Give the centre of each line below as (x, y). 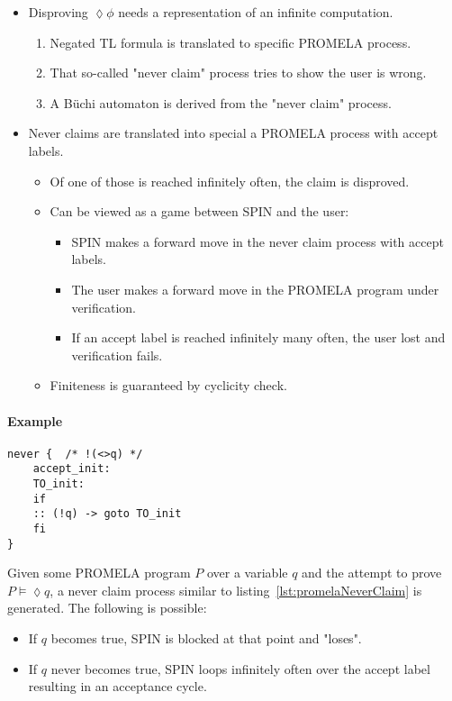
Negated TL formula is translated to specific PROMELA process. (231, 42)
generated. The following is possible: (107, 608)
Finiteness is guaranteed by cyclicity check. (168, 385)
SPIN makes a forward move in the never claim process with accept (258, 241)
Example (35, 420)
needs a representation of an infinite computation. (256, 12)
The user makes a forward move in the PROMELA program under (255, 289)
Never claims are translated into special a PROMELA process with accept (233, 133)
